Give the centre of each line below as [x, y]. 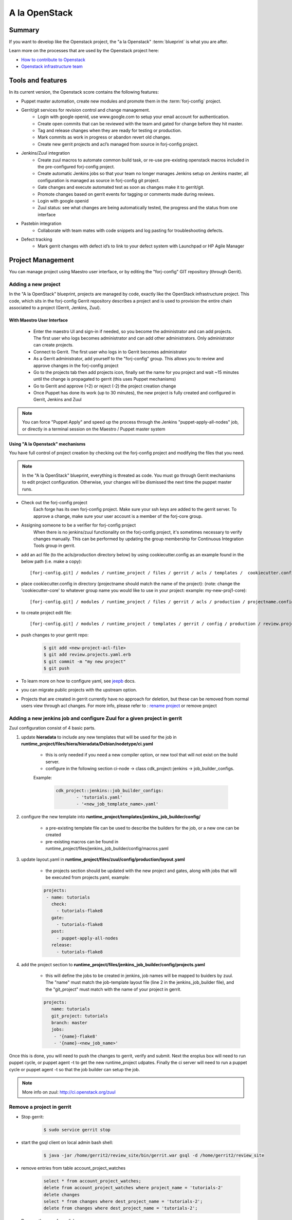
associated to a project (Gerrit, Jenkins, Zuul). [55, 308]
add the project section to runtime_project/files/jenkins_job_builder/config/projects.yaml [113, 964]
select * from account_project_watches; [92, 1181]
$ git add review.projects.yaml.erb [87, 655]
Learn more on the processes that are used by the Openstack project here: [84, 51]
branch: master [69, 1023]
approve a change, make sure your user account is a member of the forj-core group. [118, 516]
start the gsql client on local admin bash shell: [67, 1142]
